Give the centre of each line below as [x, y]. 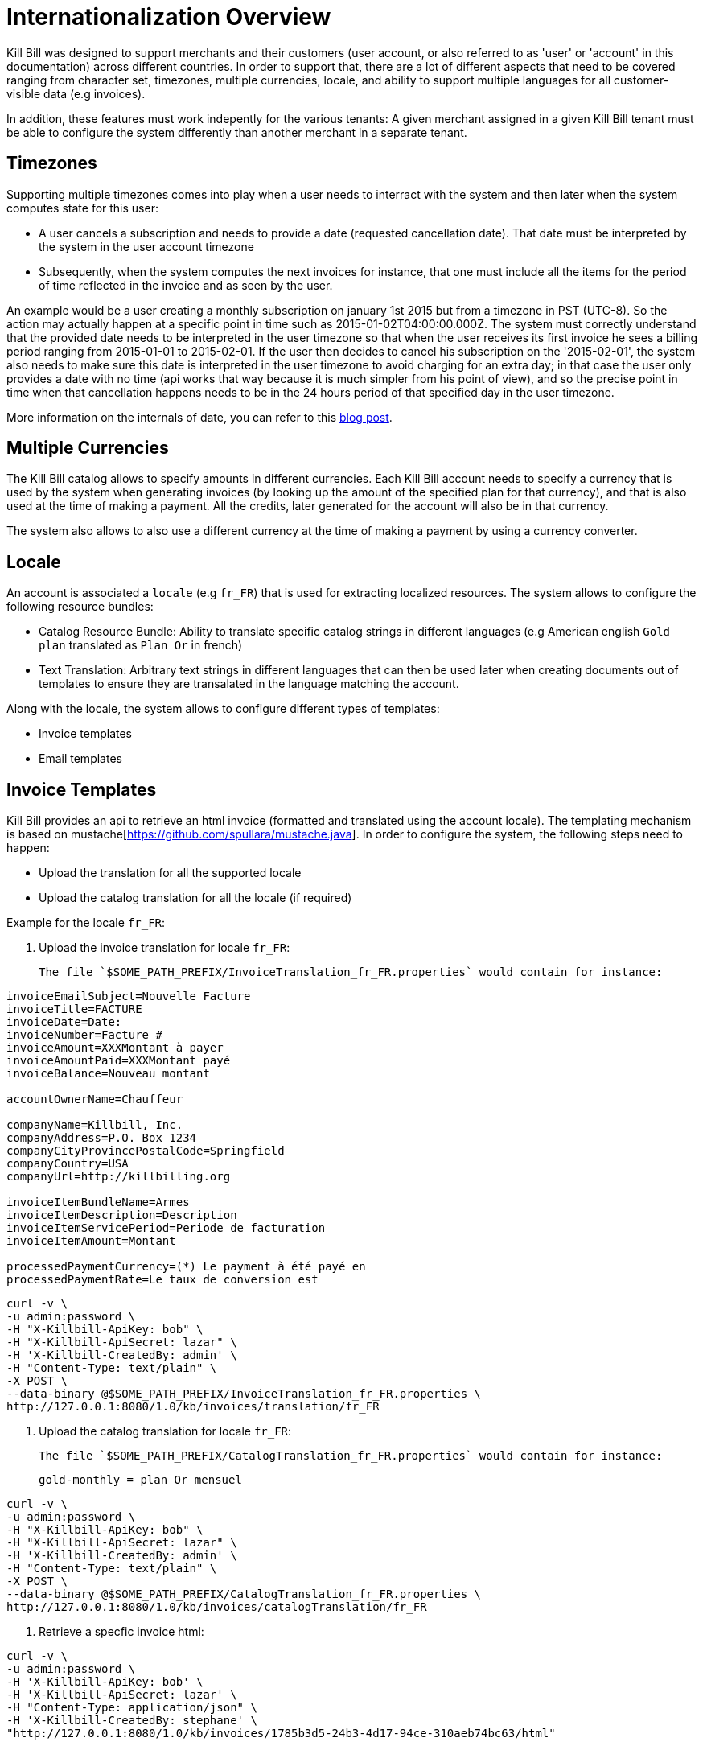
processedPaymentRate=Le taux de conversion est [162, 1280]
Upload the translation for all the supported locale [170, 873]
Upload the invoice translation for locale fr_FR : [164, 948]
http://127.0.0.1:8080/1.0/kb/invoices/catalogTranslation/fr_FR [217, 1607]
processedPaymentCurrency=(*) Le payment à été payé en [186, 1267]
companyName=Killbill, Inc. [95, 1125]
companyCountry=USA [68, 1164]
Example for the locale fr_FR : [86, 923]
